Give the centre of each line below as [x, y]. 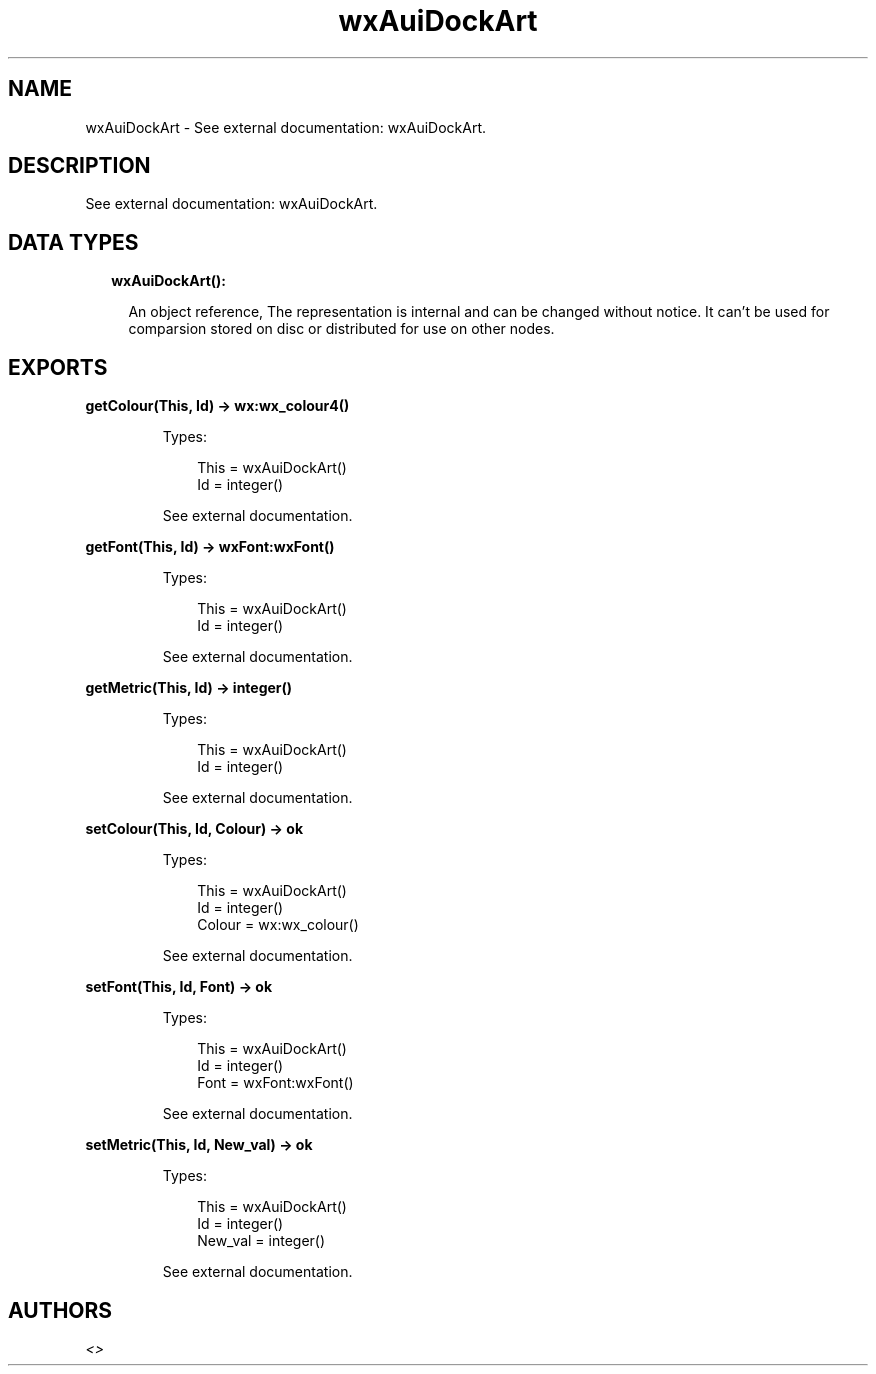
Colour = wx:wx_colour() [278, 925]
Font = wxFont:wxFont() [275, 1083]
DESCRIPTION [79, 166]
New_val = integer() [261, 1241]
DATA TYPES [73, 242]
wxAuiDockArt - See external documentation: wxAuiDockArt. [286, 127]
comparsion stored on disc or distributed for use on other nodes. [341, 329]
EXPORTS [58, 367]
